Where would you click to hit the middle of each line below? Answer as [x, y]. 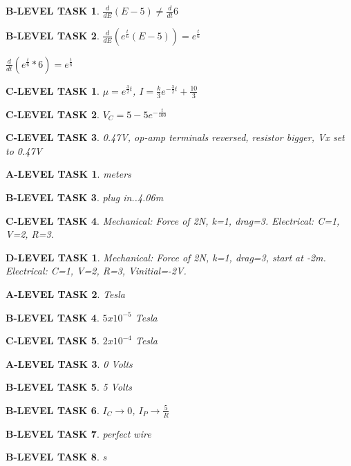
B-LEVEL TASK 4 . [53, 317]
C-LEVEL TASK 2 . [53, 114]
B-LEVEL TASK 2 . [53, 35]
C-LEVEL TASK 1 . [53, 90]
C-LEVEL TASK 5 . [53, 341]
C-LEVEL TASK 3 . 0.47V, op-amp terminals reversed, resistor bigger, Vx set [175, 137]
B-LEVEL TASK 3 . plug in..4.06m [85, 197]
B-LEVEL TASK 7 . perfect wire [78, 433]
